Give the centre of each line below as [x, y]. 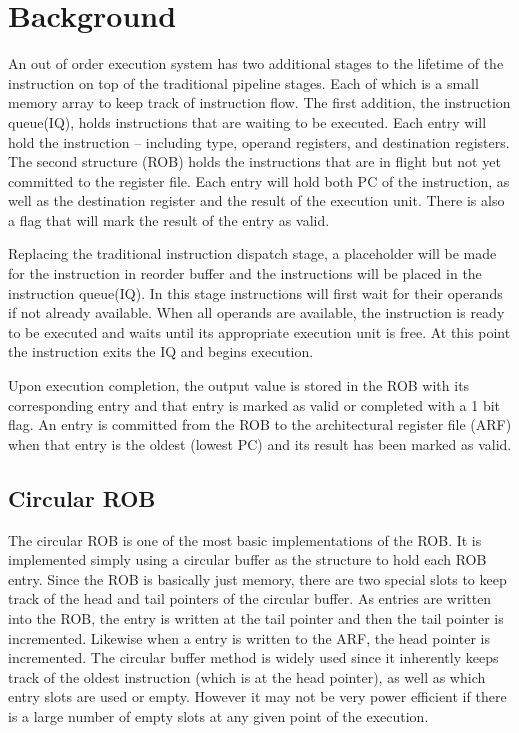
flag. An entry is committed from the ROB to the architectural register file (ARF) [260, 424]
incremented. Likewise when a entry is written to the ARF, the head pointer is [249, 637]
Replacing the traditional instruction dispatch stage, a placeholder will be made [252, 253]
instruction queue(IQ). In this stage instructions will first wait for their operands [255, 292]
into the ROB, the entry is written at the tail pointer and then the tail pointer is [256, 617]
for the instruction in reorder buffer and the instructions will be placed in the [245, 273]
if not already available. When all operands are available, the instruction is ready [256, 312]
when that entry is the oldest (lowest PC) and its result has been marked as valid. [260, 443]
